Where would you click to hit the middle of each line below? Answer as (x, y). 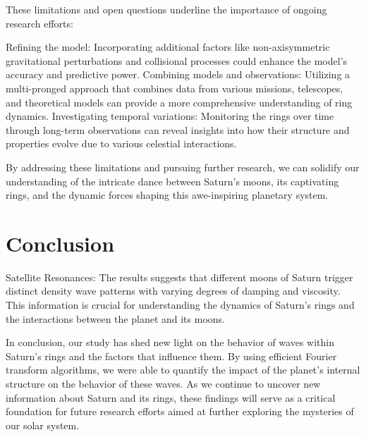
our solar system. (43, 425)
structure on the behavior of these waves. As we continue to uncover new (163, 383)
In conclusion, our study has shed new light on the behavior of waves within (170, 342)
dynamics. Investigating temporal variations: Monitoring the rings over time (170, 116)
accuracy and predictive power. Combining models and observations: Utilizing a (178, 74)
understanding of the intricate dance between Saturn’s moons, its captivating (172, 181)
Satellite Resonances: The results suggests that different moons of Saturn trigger (179, 277)
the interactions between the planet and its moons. (115, 318)
